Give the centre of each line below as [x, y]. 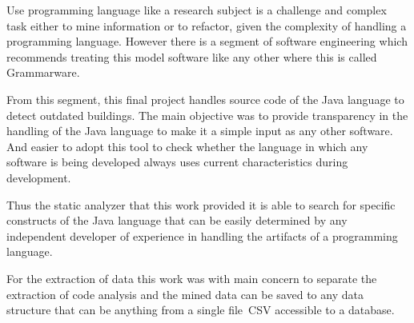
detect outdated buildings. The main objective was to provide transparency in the [207, 115]
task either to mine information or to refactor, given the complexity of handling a [207, 25]
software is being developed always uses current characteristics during [177, 162]
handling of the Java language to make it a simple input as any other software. [200, 131]
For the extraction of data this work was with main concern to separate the [192, 278]
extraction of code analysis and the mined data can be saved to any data [185, 294]
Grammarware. [43, 72]
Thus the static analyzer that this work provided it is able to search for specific [201, 204]
